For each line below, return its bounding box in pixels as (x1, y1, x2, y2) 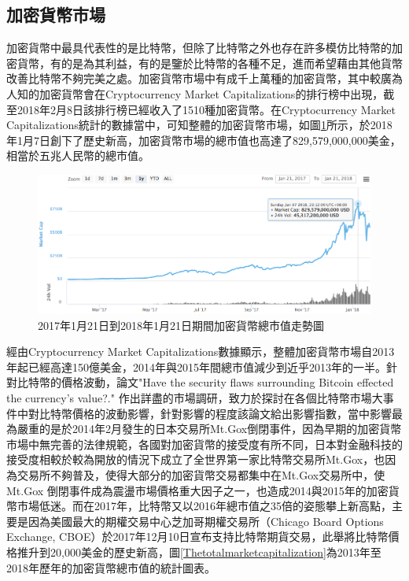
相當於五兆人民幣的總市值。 (6, 147, 149, 164)
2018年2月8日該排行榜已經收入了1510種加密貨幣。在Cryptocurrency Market (17, 101, 396, 117)
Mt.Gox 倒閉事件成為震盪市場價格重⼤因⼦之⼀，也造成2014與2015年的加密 (6, 482, 389, 498)
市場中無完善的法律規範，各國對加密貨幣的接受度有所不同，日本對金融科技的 (6, 435, 403, 452)
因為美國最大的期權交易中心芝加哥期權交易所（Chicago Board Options (28, 513, 384, 529)
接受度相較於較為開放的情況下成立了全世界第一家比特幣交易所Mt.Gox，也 (6, 451, 385, 468)
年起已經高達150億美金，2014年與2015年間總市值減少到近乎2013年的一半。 (6, 358, 386, 375)
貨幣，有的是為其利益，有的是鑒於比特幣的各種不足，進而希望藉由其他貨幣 (17, 54, 403, 71)
